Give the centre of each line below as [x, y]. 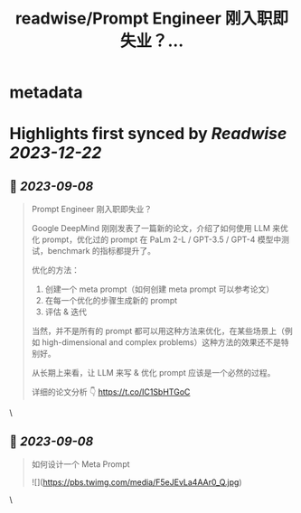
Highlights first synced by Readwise [148, 134]
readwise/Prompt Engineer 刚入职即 [152, 19]
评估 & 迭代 [66, 312]
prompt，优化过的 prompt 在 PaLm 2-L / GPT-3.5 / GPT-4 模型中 [162, 239]
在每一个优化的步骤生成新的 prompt [111, 301]
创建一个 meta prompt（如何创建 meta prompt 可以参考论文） [159, 289]
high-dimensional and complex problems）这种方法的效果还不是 [162, 342]
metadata [46, 93]
